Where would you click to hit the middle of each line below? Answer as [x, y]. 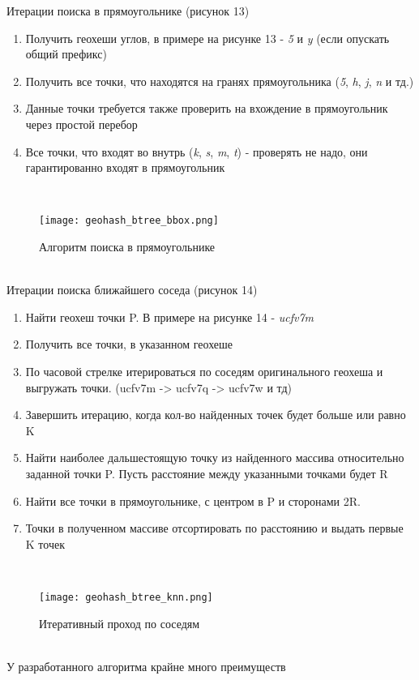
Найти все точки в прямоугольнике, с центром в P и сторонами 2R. [193, 500]
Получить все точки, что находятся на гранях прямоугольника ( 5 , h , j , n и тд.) [220, 81]
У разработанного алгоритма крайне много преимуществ [146, 666]
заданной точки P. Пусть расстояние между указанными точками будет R [207, 473]
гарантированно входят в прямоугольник [125, 167]
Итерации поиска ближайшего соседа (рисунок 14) [132, 290]
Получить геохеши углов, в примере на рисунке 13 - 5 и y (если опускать [207, 38]
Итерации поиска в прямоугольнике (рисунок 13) [128, 11]
